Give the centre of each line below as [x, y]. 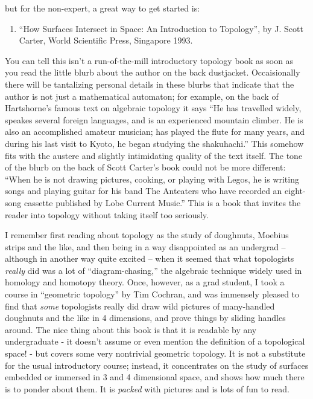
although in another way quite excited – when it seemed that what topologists [150, 258]
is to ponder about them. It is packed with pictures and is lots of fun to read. [147, 388]
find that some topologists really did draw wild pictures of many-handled [140, 306]
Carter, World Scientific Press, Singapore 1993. [106, 40]
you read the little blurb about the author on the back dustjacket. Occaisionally [153, 72]
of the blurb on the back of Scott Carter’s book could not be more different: [145, 167]
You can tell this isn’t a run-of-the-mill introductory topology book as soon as [149, 60]
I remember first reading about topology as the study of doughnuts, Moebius [147, 235]
